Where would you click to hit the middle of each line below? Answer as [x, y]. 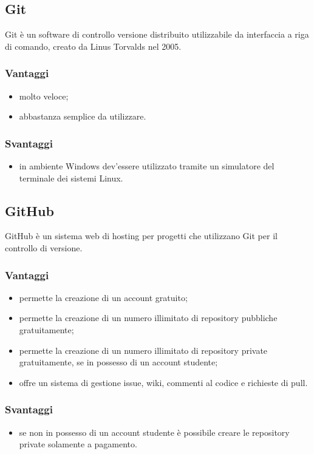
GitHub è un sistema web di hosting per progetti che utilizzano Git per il [141, 236]
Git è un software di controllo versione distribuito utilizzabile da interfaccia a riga [157, 34]
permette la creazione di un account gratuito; [103, 297]
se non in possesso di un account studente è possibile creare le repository [154, 432]
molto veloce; [44, 96]
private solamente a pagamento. [78, 444]
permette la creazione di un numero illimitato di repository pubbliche [148, 318]
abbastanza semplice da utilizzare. [83, 116]
